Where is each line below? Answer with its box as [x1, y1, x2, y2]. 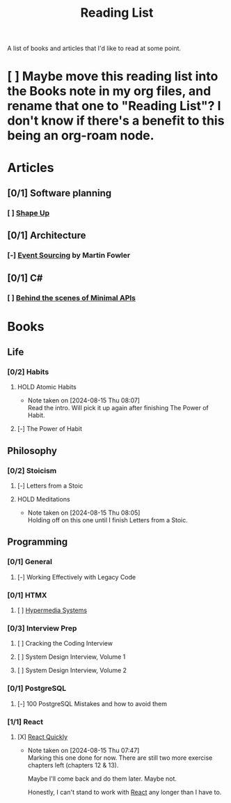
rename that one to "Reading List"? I [7, 98, 221, 114]
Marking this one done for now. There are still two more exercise [27, 754, 213, 762]
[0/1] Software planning [7, 187, 112, 199]
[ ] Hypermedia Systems [17, 606, 88, 614]
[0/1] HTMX [7, 590, 47, 600]
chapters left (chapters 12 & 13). [27, 761, 119, 769]
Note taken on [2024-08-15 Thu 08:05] [27, 508, 141, 517]
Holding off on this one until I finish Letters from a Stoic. [27, 516, 188, 524]
